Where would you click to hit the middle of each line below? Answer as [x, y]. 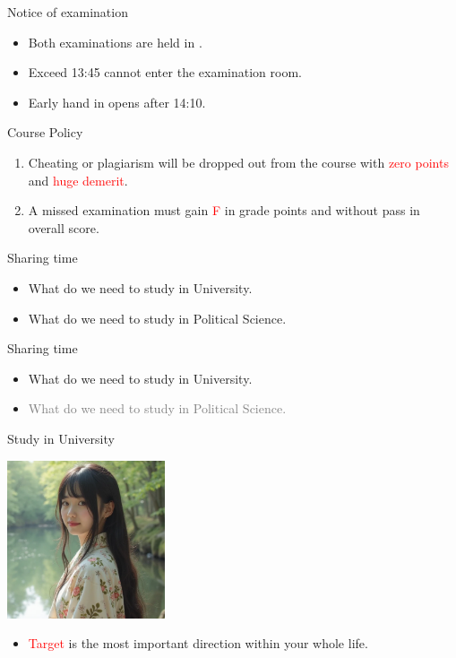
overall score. [64, 227]
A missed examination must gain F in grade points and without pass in [224, 210]
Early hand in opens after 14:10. [117, 102]
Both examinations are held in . [115, 42]
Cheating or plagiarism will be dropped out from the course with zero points [238, 162]
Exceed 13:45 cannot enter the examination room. [165, 72]
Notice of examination [68, 12]
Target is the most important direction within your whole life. [198, 643]
